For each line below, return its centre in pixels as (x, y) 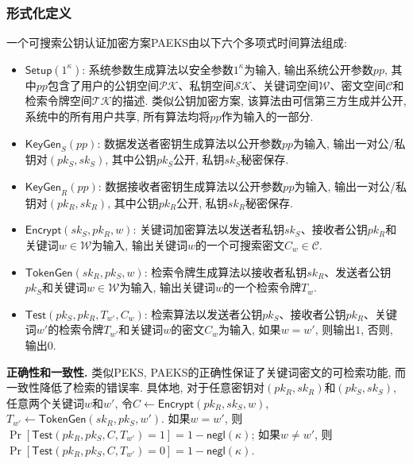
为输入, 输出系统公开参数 (309, 69)
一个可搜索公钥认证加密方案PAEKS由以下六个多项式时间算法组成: (177, 43)
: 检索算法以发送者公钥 (203, 313)
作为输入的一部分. (267, 116)
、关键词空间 (286, 85)
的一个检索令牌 (262, 287)
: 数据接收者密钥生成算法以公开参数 (191, 186)
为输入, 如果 (250, 329)
